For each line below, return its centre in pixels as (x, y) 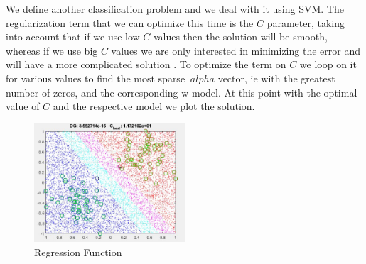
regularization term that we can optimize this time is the (130, 22)
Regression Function (78, 252)
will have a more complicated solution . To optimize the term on (146, 64)
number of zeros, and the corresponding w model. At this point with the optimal (182, 92)
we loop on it (328, 64)
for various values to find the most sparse (96, 78)
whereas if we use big (52, 50)
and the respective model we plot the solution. (154, 106)
